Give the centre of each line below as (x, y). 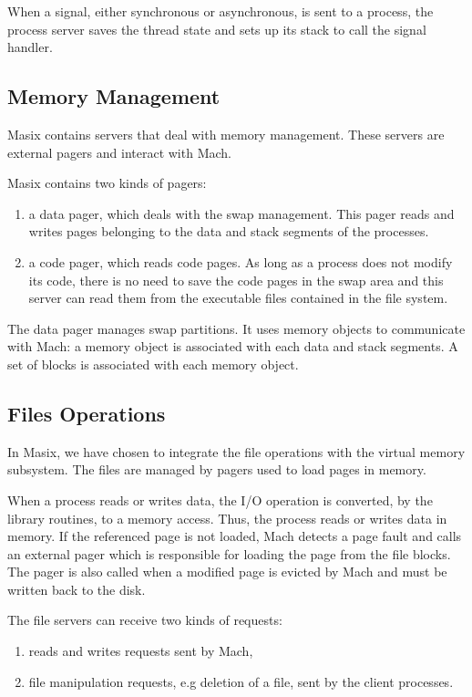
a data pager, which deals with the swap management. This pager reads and (241, 213)
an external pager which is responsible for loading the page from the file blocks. (229, 553)
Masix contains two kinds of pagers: (107, 183)
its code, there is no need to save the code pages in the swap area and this (236, 280)
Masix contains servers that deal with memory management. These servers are (226, 134)
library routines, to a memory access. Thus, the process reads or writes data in (227, 518)
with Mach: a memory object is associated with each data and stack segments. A (233, 346)
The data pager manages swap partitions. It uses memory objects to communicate (236, 328)
